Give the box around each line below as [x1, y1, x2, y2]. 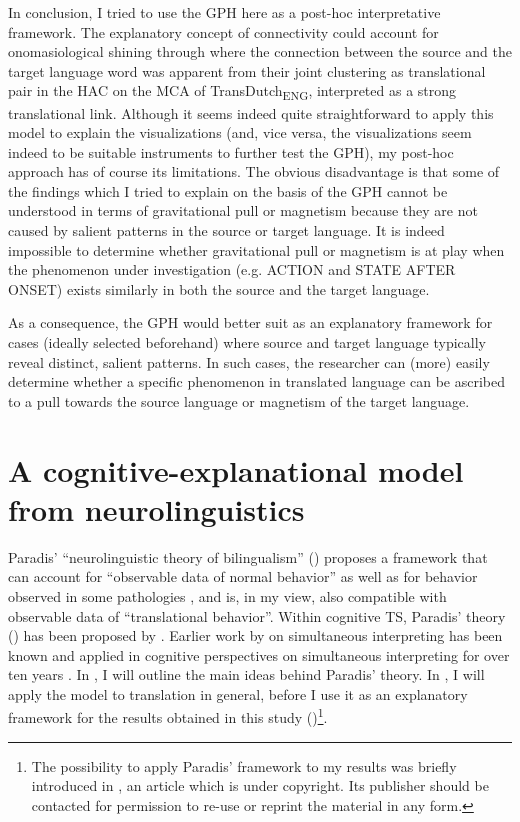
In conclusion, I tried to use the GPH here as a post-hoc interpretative [8, 2, 441, 22]
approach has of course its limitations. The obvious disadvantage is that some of [8, 161, 500, 182]
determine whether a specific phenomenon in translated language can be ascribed [8, 371, 505, 392]
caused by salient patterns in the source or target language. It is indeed [8, 220, 445, 241]
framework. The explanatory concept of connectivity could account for [8, 21, 439, 42]
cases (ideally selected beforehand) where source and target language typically [8, 332, 487, 353]
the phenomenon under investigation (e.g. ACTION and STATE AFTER [8, 259, 456, 280]
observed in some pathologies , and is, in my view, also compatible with [8, 585, 447, 606]
